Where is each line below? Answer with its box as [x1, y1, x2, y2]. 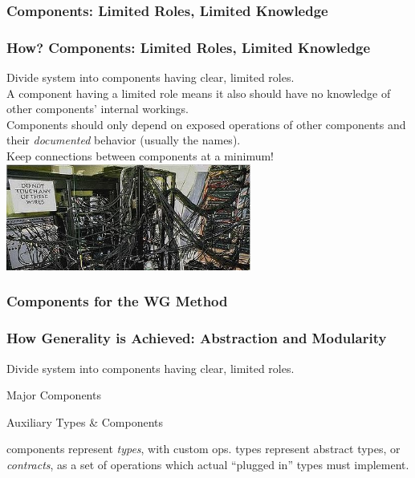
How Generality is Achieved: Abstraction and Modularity [6, 328, 387, 348]
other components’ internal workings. [6, 100, 189, 117]
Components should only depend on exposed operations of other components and [6, 115, 406, 132]
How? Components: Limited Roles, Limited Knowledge [6, 37, 371, 57]
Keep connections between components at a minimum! [6, 148, 275, 164]
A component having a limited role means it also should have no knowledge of [6, 84, 391, 101]
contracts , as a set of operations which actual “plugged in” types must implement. [6, 456, 409, 472]
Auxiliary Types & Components [6, 413, 164, 430]
